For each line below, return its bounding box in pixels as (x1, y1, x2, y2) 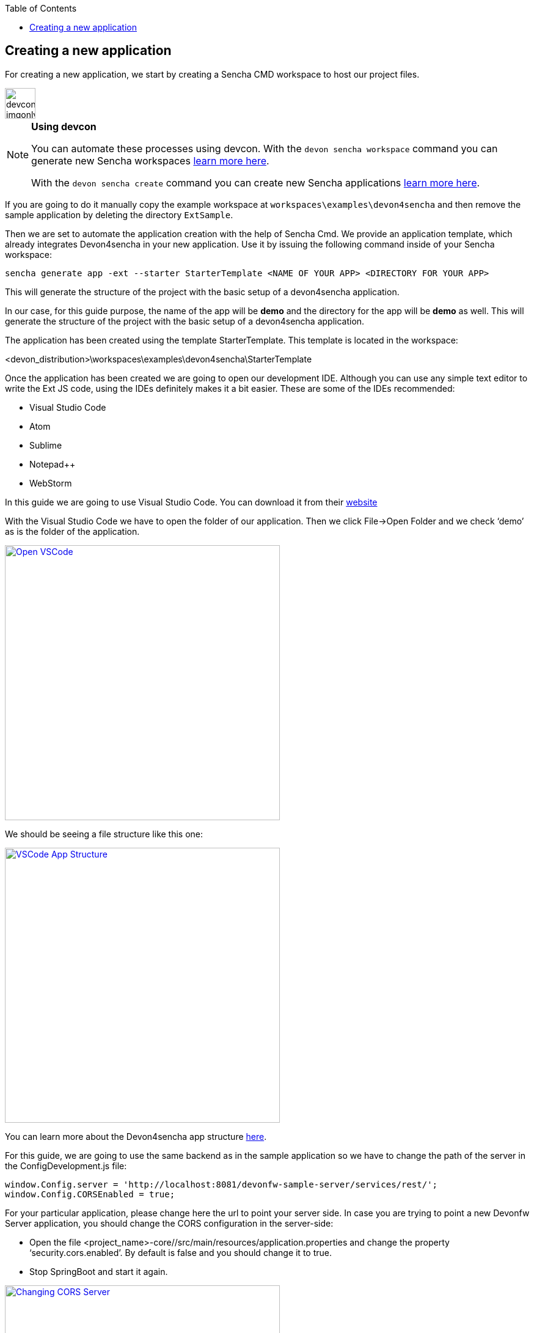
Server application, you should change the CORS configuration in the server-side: (5, 1217, 334, 1228)
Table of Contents (5, 3, 77, 13)
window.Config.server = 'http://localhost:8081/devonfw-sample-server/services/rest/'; (5, 1179, 438, 1189)
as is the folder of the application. (5, 526, 140, 537)
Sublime (29, 439, 62, 450)
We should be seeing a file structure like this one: (5, 828, 203, 839)
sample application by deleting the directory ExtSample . (5, 209, 233, 220)
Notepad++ (29, 458, 76, 469)
